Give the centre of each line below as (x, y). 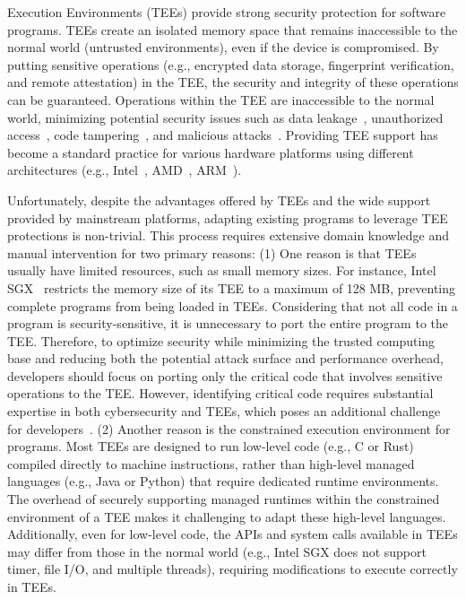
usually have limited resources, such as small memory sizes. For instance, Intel (222, 270)
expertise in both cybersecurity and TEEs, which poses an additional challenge (224, 411)
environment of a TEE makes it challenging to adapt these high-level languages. (227, 516)
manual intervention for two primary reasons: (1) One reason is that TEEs (212, 252)
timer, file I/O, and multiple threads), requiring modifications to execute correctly (233, 569)
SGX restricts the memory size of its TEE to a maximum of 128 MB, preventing (232, 287)
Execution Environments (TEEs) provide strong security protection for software (227, 12)
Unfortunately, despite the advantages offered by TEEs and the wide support (219, 200)
